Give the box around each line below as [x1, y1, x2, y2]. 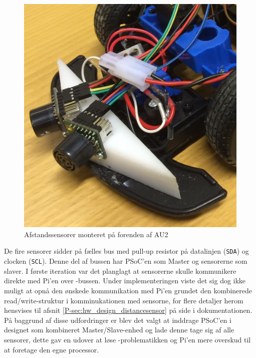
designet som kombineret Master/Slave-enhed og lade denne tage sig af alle [4, 324, 234, 335]
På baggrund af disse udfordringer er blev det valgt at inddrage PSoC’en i [4, 314, 231, 325]
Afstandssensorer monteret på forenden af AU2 [24, 229, 168, 239]
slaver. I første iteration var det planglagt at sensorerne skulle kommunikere [4, 265, 236, 276]
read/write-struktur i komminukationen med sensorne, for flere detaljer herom [4, 295, 243, 305]
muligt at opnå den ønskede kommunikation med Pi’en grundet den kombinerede [4, 285, 252, 295]
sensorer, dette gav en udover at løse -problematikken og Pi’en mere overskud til [4, 334, 251, 344]
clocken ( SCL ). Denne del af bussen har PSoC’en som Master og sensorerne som [4, 256, 247, 266]
